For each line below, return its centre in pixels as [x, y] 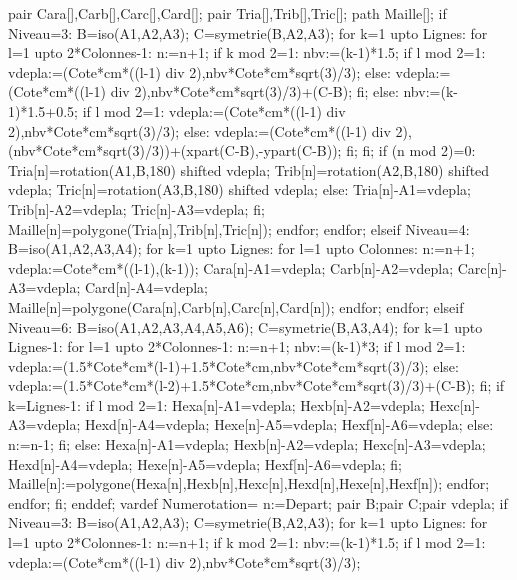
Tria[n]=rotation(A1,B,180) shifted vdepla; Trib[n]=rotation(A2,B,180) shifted [249, 169]
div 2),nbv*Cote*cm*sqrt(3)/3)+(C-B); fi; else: [254, 91]
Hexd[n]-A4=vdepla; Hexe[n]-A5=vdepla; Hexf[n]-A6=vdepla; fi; [205, 463]
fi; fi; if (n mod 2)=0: [411, 150]
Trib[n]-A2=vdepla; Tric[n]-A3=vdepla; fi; [136, 208]
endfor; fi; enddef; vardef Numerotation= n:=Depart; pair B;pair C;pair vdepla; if [258, 502]
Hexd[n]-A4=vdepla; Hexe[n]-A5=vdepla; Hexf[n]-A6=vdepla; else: [289, 424]
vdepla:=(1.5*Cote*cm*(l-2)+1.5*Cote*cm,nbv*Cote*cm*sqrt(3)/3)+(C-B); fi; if [256, 385]
